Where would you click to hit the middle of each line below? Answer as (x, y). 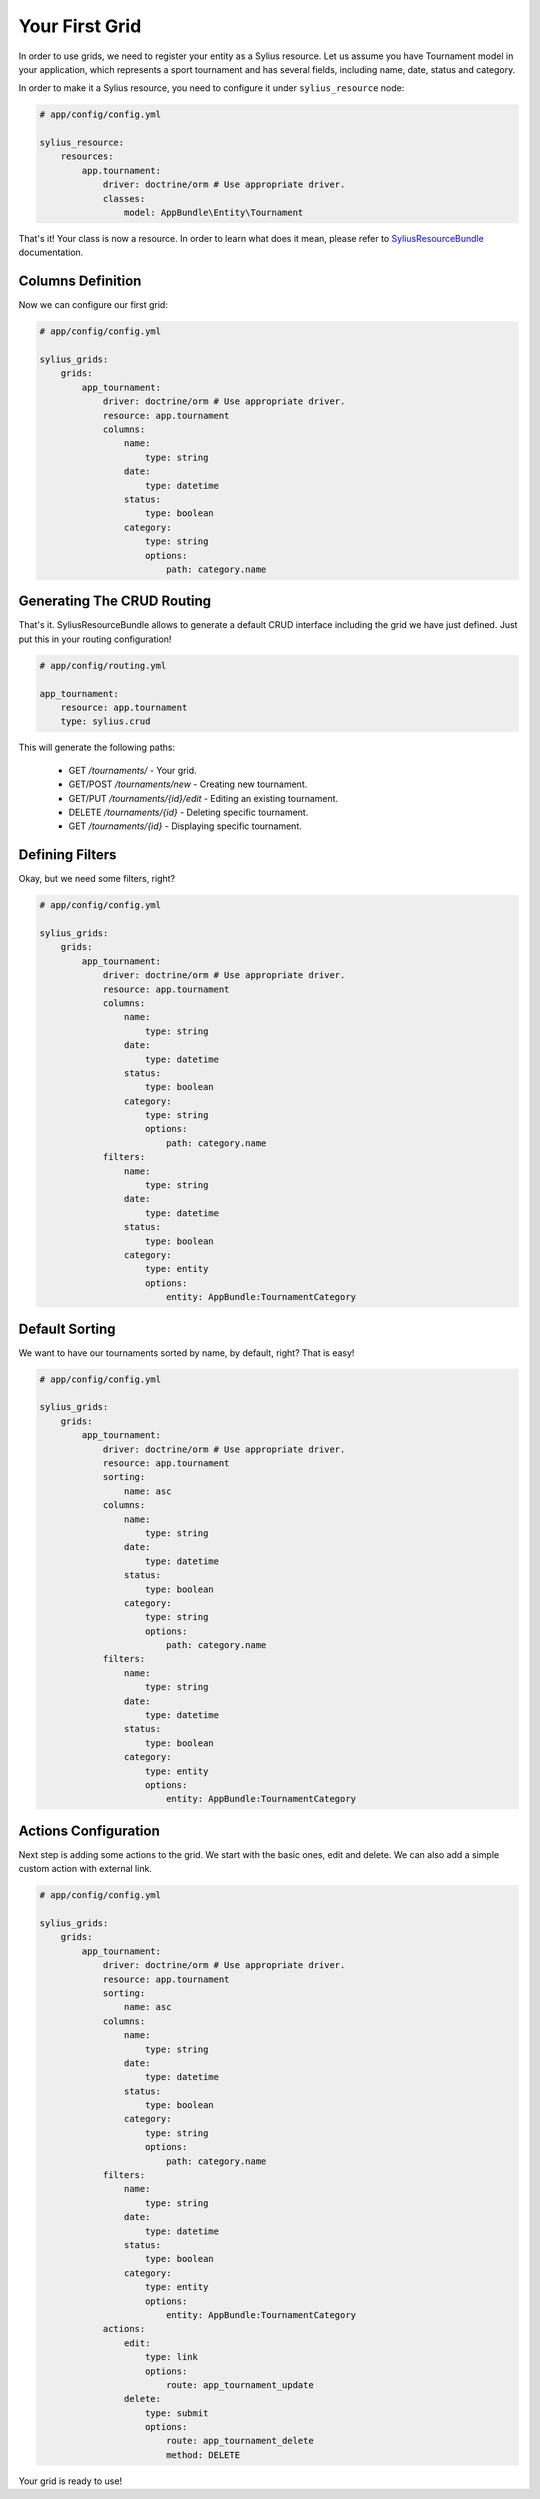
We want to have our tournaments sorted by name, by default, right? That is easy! (186, 1352)
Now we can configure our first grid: (93, 305)
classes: (124, 198)
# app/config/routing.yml (103, 665)
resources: (87, 156)
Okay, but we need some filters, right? (96, 879)
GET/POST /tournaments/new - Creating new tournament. (188, 784)
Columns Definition (80, 281)
